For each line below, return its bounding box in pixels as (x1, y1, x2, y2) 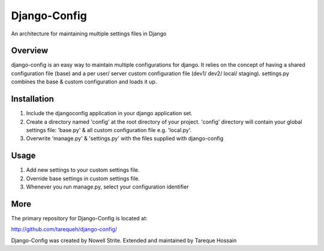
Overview (11, 46, 49, 56)
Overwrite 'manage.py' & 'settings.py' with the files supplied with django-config (26, 135, 224, 142)
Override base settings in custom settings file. (26, 175, 140, 182)
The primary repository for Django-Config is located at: (11, 214, 148, 222)
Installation (11, 94, 54, 104)
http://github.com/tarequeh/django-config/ (11, 226, 117, 233)
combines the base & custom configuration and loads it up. (11, 78, 157, 85)
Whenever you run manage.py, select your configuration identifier (26, 183, 189, 190)
